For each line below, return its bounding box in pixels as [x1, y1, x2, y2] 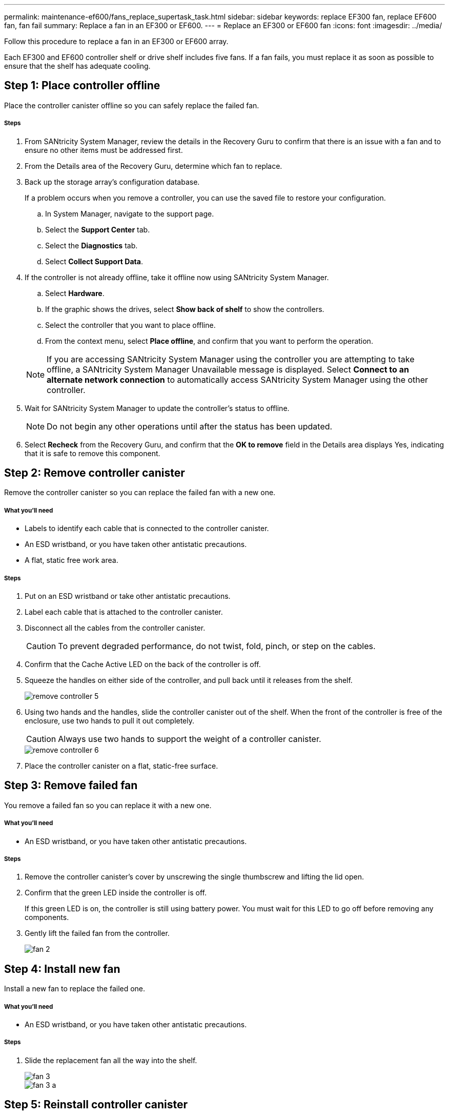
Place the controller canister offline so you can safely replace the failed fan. [4, 101, 259, 110]
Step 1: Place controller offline [4, 79, 160, 92]
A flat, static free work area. [25, 556, 118, 565]
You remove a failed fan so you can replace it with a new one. [4, 800, 212, 810]
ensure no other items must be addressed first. [25, 145, 183, 154]
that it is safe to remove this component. [25, 448, 160, 458]
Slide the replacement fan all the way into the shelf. [25, 1055, 197, 1065]
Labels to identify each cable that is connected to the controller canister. [25, 524, 269, 533]
